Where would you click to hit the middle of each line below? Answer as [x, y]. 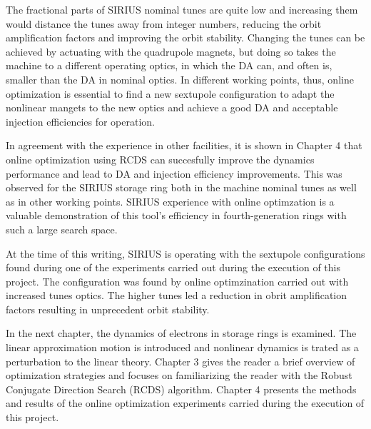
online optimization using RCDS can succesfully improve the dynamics [160, 159]
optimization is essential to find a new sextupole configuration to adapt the [170, 93]
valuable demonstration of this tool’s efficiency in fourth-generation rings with [176, 215]
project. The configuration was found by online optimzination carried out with [177, 281]
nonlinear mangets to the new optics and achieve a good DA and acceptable [172, 107]
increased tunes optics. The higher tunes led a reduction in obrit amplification [177, 295]
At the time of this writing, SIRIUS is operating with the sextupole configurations [185, 253]
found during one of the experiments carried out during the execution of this [173, 267]
